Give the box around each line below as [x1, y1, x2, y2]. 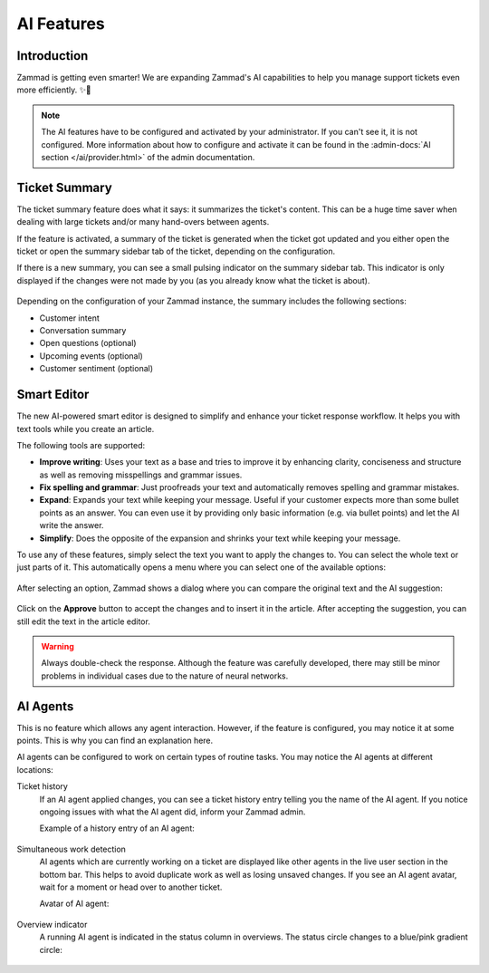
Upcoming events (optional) [39, 350, 144, 361]
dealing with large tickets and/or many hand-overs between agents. [16, 217, 270, 227]
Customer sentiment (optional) [39, 363, 154, 374]
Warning [41, 641, 74, 651]
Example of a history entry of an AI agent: [39, 823, 195, 833]
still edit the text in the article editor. [16, 616, 151, 627]
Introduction [16, 48, 89, 63]
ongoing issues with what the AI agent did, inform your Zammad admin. [39, 806, 306, 817]
